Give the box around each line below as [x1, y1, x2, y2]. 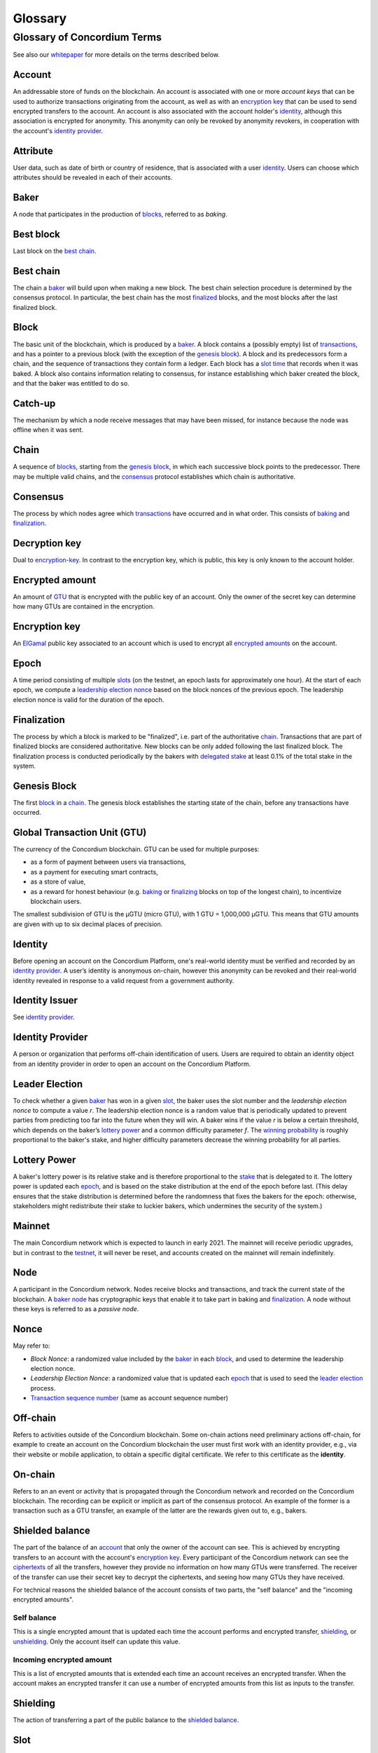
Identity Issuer [13, 994, 78, 1006]
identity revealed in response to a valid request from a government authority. [13, 976, 234, 984]
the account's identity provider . [13, 126, 104, 135]
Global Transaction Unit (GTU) [13, 827, 147, 838]
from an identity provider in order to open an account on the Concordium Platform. [13, 1060, 251, 1068]
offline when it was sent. [13, 426, 84, 434]
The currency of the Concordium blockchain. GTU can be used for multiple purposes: [13, 845, 260, 853]
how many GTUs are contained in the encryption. [13, 602, 155, 611]
